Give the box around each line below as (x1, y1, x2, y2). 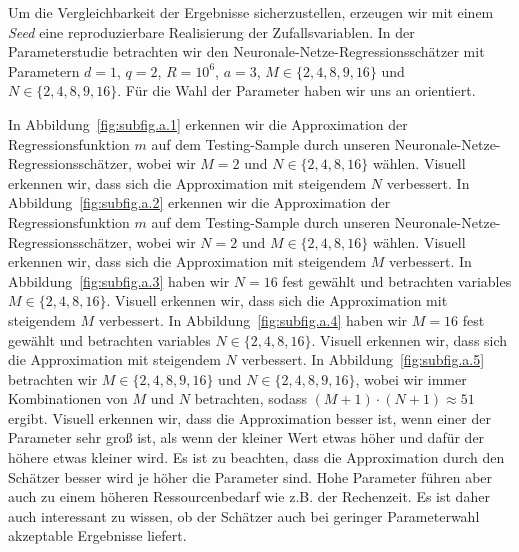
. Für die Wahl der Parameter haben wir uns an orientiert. (117, 80, 476, 101)
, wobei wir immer (355, 368, 467, 389)
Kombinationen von (8, 388, 128, 409)
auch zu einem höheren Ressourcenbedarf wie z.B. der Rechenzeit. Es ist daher (8, 486, 490, 507)
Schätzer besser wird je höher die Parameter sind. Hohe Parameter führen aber (8, 466, 493, 487)
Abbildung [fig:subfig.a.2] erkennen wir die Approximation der (8, 192, 391, 213)
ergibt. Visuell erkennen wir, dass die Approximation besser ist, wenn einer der (8, 407, 491, 428)
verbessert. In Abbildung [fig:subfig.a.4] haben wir (98, 309, 408, 330)
